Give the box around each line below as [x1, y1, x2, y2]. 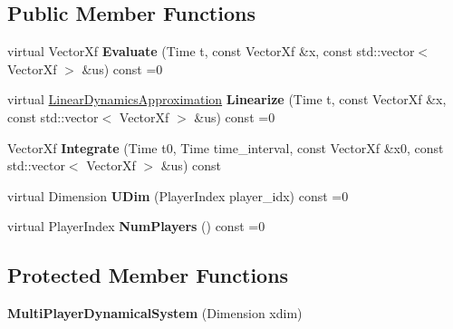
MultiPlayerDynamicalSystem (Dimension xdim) [7, 304, 303, 323]
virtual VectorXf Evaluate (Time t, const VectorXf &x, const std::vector [7, 42, 415, 61]
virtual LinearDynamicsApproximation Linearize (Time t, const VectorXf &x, [7, 90, 447, 109]
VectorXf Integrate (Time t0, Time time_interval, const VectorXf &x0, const [7, 138, 444, 157]
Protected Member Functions [7, 261, 289, 289]
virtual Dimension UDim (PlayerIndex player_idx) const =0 [7, 186, 349, 205]
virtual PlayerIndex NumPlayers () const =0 [7, 217, 265, 236]
